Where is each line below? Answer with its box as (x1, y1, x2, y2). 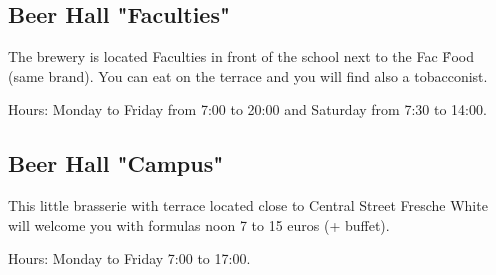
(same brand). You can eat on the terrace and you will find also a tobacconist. (8, 65, 488, 86)
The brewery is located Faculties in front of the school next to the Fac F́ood (8, 46, 475, 67)
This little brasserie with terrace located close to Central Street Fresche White (8, 195, 488, 216)
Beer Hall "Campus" (8, 148, 224, 179)
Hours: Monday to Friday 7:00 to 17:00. (8, 248, 251, 269)
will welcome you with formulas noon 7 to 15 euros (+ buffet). (8, 214, 390, 235)
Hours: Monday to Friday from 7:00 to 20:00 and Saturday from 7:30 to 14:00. (8, 99, 487, 120)
